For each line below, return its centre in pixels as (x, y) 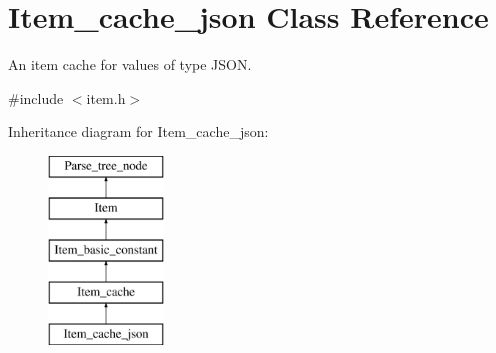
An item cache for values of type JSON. (130, 64)
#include (36, 97)
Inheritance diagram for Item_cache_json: (138, 131)
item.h (106, 97)
